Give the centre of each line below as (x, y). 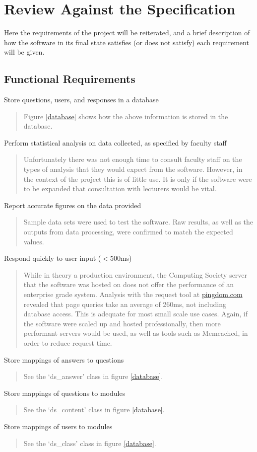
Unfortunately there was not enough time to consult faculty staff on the (133, 159)
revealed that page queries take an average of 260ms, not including (125, 304)
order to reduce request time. (68, 342)
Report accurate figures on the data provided (73, 205)
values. (34, 241)
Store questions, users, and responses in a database (81, 100)
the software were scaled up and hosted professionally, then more (122, 323)
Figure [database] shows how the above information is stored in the (126, 116)
